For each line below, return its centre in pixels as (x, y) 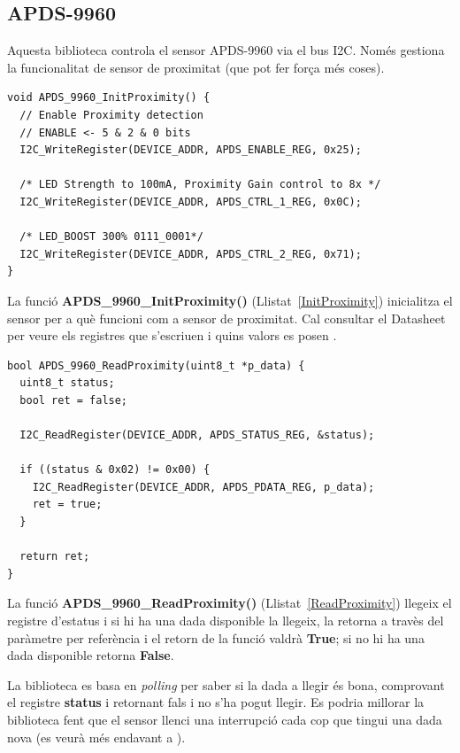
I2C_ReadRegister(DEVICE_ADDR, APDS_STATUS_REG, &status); (197, 435)
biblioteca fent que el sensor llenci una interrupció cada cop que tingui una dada (225, 719)
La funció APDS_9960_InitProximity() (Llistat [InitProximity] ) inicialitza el (230, 300)
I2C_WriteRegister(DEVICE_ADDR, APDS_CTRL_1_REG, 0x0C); (191, 202)
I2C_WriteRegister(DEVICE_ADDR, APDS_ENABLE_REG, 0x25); (191, 150)
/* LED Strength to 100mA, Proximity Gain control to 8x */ (200, 185)
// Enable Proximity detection (111, 115)
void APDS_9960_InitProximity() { (109, 98)
